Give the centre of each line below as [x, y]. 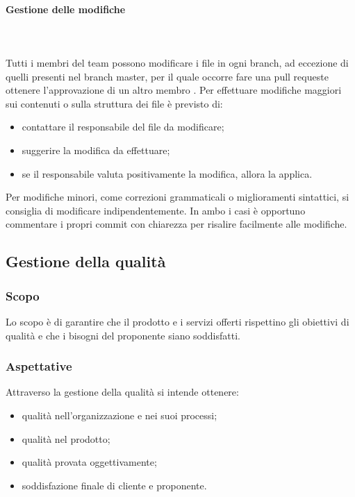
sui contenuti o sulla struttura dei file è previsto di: [114, 103]
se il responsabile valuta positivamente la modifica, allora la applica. [167, 173]
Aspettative [39, 366]
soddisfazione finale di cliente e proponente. [114, 485]
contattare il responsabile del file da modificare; [123, 127]
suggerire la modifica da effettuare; [96, 150]
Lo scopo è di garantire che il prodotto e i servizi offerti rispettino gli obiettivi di [177, 321]
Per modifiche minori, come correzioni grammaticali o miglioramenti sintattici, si [177, 197]
